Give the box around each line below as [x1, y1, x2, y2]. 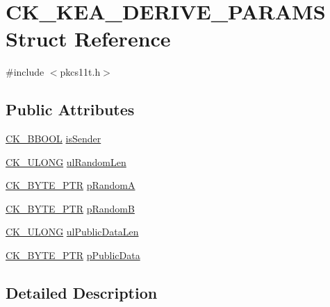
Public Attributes [6, 99, 135, 120]
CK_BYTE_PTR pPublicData [6, 248, 140, 263]
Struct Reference [6, 24, 171, 53]
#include [6, 65, 44, 79]
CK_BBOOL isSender [6, 131, 101, 146]
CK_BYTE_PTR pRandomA [6, 178, 135, 192]
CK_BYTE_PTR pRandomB [6, 201, 135, 215]
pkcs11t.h [60, 65, 101, 79]
